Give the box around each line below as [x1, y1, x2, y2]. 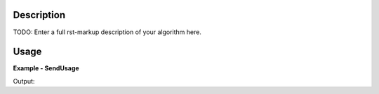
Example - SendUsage [13, 64, 80, 72]
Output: [13, 77, 35, 85]
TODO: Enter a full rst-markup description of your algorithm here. [13, 28, 201, 36]
